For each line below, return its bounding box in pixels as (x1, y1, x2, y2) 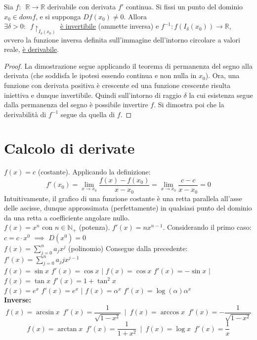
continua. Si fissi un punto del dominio (126, 1, 243, 11)
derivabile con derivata (47, 1, 116, 11)
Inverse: (4, 295, 31, 305)
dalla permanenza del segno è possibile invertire (4, 99, 148, 110)
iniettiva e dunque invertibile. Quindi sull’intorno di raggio (4, 89, 181, 100)
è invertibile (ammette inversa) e (60, 21, 159, 31)
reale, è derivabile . (4, 44, 59, 54)
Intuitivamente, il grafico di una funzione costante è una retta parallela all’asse (4, 193, 242, 203)
